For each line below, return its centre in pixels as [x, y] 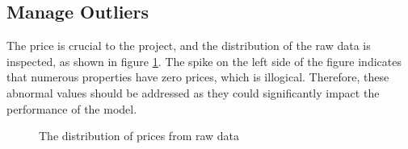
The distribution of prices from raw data [139, 136]
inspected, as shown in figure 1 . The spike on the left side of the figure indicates [204, 61]
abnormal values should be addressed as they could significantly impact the [193, 92]
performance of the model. [72, 108]
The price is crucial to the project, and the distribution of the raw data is [189, 46]
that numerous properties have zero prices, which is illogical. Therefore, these [198, 77]
